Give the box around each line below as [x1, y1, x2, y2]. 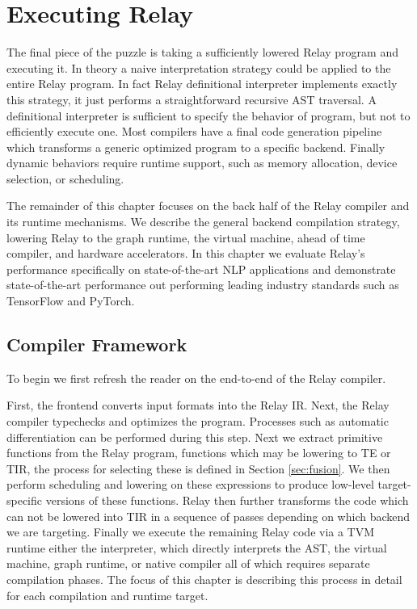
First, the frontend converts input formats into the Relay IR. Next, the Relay [6, 397, 390, 414]
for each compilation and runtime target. [6, 586, 208, 603]
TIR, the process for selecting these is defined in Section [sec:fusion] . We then [6, 460, 390, 477]
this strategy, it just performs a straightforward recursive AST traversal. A [6, 90, 377, 107]
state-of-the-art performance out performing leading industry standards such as [6, 276, 399, 293]
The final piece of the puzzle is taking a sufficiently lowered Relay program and [6, 44, 398, 61]
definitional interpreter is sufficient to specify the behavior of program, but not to [6, 107, 411, 124]
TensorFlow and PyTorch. [6, 292, 135, 309]
